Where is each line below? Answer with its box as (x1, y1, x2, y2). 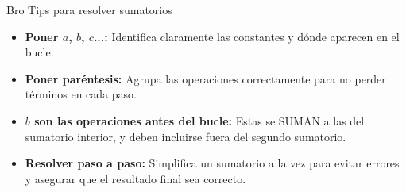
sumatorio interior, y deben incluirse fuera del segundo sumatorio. (25, 128, 346, 144)
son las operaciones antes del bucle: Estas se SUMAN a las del (34, 112, 365, 129)
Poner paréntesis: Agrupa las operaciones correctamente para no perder (25, 70, 386, 86)
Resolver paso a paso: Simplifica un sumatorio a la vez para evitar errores (25, 155, 400, 171)
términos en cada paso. (25, 86, 137, 102)
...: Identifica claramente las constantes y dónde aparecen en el (93, 28, 400, 44)
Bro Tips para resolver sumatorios (6, 2, 172, 17)
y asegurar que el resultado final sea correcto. (25, 170, 246, 186)
